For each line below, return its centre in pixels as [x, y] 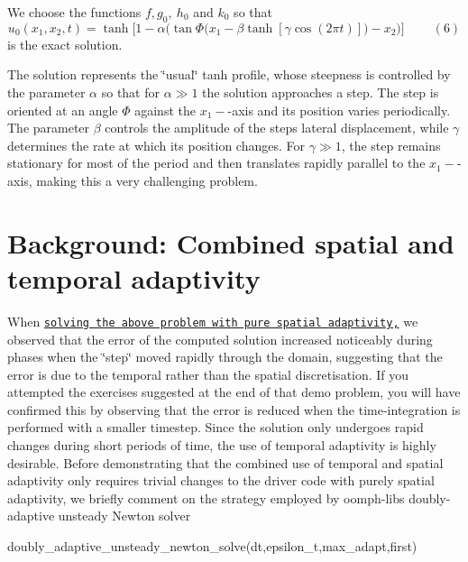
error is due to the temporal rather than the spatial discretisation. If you [208, 374]
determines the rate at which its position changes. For [156, 145]
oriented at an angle [63, 110]
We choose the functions [74, 12]
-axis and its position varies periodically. [339, 110]
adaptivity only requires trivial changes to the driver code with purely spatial [221, 480]
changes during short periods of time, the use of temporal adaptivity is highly [222, 445]
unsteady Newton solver [124, 516]
